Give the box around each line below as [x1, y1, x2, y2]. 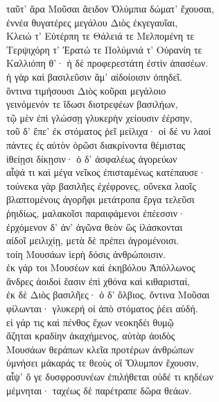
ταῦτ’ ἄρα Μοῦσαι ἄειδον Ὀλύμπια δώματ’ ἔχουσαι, [6, 1, 215, 15]
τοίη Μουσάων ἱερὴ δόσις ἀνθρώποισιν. [6, 246, 166, 261]
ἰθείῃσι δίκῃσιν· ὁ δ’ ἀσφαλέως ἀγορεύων [6, 151, 177, 166]
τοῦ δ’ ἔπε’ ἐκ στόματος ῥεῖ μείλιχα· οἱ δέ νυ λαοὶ [6, 124, 211, 138]
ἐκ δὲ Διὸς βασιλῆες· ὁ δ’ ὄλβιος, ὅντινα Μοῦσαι [6, 287, 210, 302]
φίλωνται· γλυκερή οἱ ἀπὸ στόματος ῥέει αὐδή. [6, 301, 198, 316]
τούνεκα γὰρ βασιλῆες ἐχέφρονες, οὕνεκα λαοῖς [6, 178, 196, 193]
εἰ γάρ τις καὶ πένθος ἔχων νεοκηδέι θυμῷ [6, 314, 174, 329]
